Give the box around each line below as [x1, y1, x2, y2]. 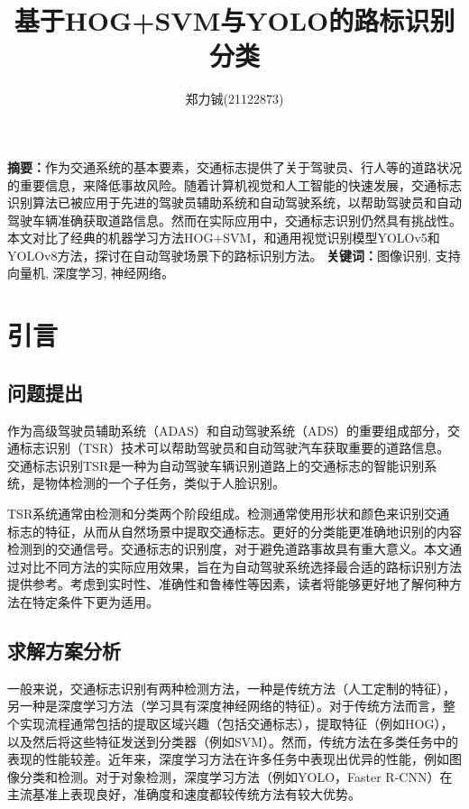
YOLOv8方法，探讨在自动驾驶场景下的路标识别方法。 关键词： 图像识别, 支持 [7, 245, 461, 264]
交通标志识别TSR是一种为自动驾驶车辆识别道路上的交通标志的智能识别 [7, 455, 425, 474]
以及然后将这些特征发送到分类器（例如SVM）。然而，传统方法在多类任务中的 [7, 731, 459, 750]
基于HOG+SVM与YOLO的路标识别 [14, 2, 455, 39]
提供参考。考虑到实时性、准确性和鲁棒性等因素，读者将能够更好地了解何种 [7, 575, 449, 593]
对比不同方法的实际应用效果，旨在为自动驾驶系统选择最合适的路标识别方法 [19, 556, 462, 575]
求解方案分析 [7, 636, 121, 664]
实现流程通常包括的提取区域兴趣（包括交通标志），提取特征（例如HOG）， [19, 713, 454, 732]
